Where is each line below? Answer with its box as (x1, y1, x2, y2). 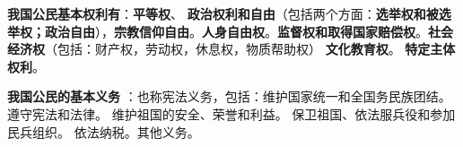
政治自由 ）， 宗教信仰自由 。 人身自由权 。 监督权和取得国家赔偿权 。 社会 (44, 22, 453, 40)
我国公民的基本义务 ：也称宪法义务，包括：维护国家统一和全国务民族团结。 (7, 87, 451, 106)
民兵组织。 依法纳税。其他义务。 (7, 122, 200, 141)
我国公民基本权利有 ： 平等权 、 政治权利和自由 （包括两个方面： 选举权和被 (7, 4, 439, 22)
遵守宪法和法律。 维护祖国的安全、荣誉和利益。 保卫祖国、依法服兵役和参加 (7, 104, 456, 123)
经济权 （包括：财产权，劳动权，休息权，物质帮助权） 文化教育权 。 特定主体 (7, 39, 456, 58)
